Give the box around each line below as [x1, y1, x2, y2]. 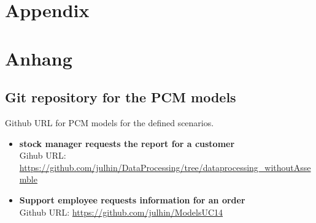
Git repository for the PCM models [5, 88, 236, 107]
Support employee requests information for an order [19, 193, 245, 206]
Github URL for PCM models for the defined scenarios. [5, 116, 214, 129]
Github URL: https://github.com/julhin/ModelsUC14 [19, 205, 223, 218]
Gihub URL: [19, 149, 66, 162]
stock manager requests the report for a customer [19, 137, 235, 149]
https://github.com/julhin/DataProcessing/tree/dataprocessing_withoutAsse [19, 161, 311, 173]
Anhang [5, 45, 72, 70]
